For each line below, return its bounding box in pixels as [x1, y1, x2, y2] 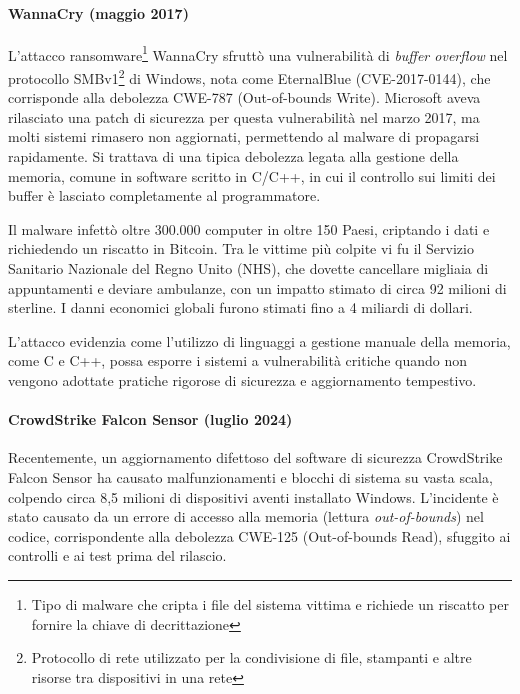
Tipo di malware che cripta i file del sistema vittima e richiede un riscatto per [31, 593, 509, 614]
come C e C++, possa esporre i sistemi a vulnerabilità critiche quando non [8, 350, 468, 371]
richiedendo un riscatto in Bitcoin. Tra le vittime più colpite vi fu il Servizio [8, 238, 474, 259]
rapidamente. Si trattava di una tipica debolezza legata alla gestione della [8, 146, 459, 167]
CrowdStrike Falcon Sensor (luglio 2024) [8, 409, 293, 430]
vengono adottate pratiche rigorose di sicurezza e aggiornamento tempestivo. [8, 370, 477, 391]
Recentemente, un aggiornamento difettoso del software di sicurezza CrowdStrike [8, 447, 503, 468]
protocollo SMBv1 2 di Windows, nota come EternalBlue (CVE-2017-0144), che [8, 65, 491, 88]
